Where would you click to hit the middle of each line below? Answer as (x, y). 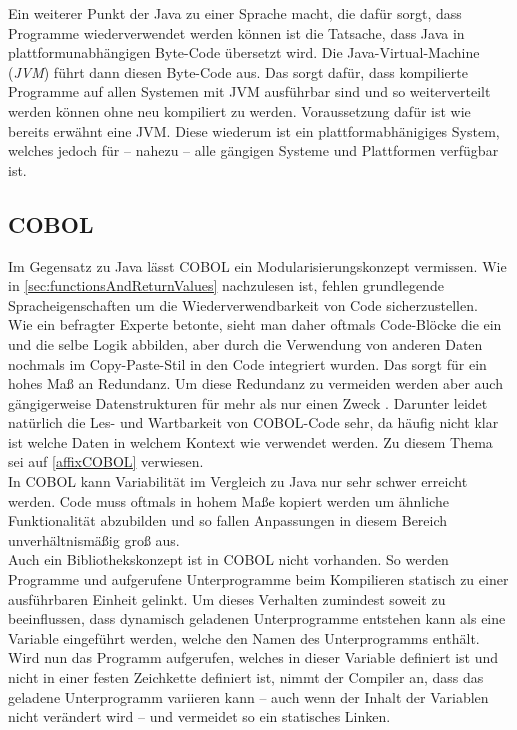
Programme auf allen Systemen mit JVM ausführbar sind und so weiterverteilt (249, 91)
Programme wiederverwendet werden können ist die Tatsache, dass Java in (236, 32)
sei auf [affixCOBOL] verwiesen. (106, 461)
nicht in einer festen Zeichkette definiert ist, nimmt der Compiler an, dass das (246, 677)
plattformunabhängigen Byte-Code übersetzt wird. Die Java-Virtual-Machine (244, 52)
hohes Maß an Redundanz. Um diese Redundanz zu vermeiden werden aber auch (255, 383)
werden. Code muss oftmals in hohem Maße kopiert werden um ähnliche (228, 500)
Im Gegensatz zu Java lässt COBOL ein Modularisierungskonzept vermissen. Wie (257, 265)
